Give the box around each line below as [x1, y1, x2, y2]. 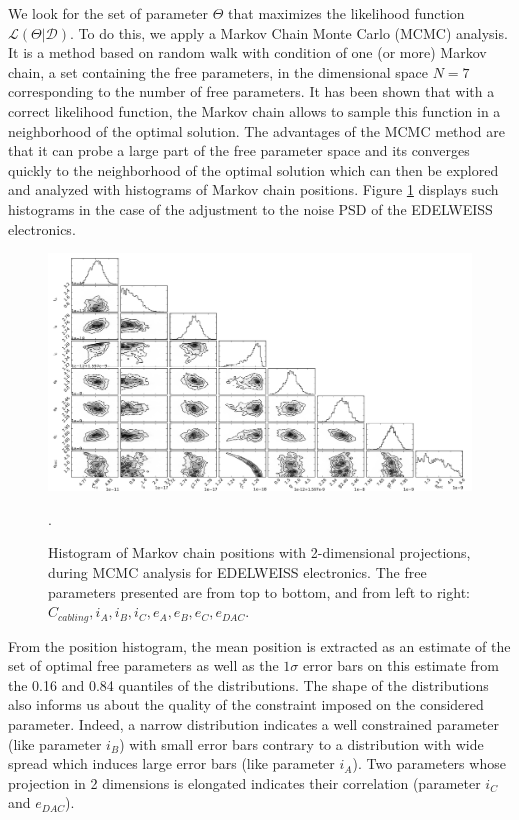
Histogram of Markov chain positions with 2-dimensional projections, [48, 542, 471, 563]
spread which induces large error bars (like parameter [8, 753, 335, 774]
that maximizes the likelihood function [228, 3, 465, 23]
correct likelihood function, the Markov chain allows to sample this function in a [8, 100, 501, 121]
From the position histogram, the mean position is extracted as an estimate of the [8, 635, 511, 656]
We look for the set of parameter [8, 3, 209, 23]
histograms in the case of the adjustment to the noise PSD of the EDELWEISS [8, 198, 493, 219]
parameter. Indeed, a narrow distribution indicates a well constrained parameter [8, 714, 499, 734]
